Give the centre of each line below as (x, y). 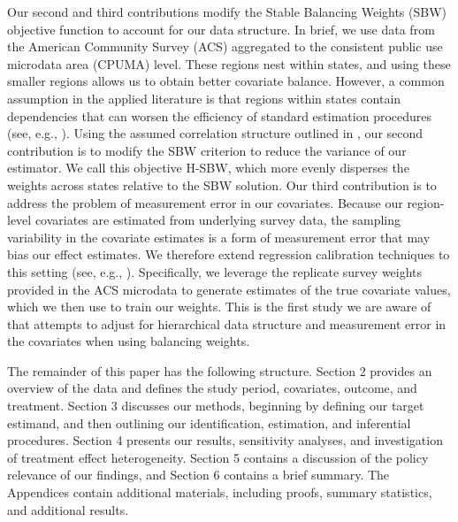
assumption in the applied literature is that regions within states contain (204, 98)
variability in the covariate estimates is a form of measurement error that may (219, 237)
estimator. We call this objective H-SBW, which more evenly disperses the (208, 168)
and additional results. (68, 509)
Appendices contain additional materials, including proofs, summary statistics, (220, 492)
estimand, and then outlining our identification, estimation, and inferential (209, 422)
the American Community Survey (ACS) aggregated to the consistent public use (225, 46)
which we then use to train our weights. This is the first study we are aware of (219, 307)
